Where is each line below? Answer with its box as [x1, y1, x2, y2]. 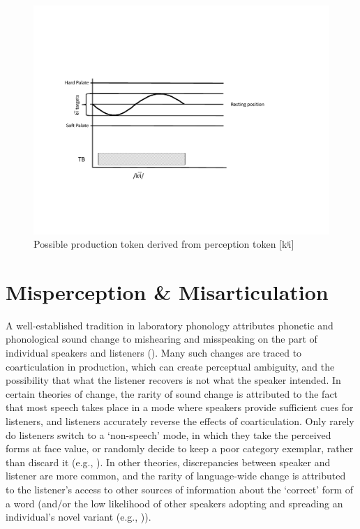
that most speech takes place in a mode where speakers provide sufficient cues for [6, 400, 354, 415]
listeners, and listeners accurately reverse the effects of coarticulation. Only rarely [6, 413, 354, 428]
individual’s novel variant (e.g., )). [6, 509, 151, 524]
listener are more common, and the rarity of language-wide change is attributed [6, 468, 346, 483]
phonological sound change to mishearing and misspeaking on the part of [6, 331, 317, 346]
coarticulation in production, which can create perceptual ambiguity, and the [6, 359, 335, 373]
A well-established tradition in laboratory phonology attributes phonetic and [6, 318, 333, 332]
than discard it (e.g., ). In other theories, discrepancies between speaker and [6, 454, 331, 469]
